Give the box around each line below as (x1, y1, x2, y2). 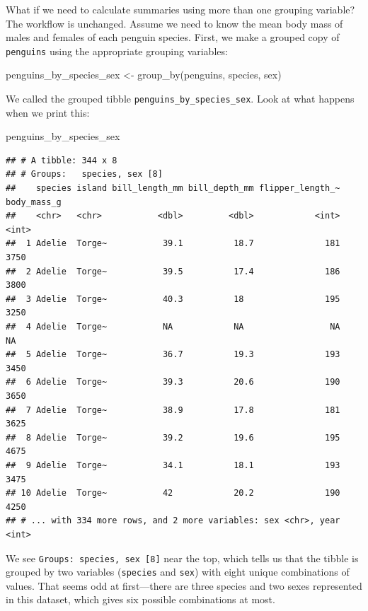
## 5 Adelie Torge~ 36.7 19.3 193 (6, 349, 340, 360)
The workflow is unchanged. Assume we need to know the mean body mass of (6, 16, 343, 30)
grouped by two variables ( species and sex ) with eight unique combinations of (6, 564, 350, 579)
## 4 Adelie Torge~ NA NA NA (6, 322, 340, 332)
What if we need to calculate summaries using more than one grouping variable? (6, 2, 355, 16)
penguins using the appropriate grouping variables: (6, 43, 228, 58)
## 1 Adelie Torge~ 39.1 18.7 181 (6, 238, 340, 249)
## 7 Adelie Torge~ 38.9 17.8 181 (6, 405, 340, 415)
